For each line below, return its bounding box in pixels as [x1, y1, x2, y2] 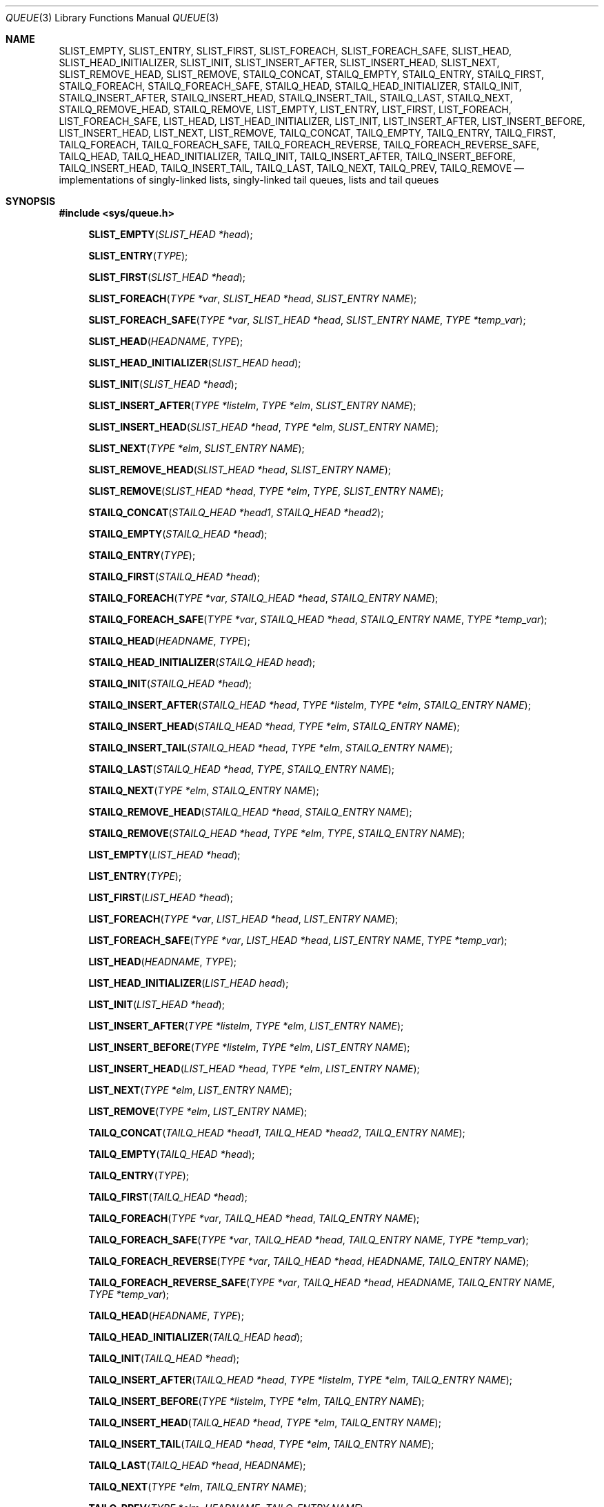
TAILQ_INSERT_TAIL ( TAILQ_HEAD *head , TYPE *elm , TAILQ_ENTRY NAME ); [88, 1438, 434, 1450]
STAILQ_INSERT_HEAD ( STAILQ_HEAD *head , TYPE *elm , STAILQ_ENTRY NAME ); [88, 720, 460, 732]
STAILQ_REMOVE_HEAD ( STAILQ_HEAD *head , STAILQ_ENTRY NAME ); [88, 806, 412, 818]
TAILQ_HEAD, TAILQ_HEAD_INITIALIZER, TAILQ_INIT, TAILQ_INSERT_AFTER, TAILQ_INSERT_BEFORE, [59, 150, 516, 162]
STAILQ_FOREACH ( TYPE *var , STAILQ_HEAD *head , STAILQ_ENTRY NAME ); [88, 592, 439, 604]
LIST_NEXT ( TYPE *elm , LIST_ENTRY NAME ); [88, 1084, 292, 1096]
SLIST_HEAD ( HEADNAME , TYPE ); [88, 335, 243, 347]
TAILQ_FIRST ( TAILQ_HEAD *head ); [88, 1191, 248, 1203]
